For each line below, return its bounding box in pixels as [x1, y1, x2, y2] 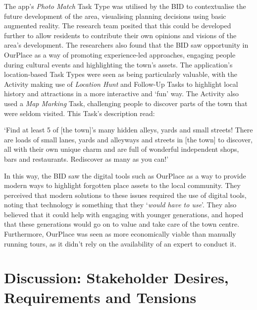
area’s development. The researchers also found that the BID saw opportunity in [4, 40, 249, 50]
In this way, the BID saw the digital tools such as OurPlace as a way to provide [4, 170, 246, 181]
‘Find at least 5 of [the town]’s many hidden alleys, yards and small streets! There [4, 124, 253, 135]
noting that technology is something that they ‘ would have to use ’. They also [4, 199, 237, 210]
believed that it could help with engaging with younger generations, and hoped [4, 209, 244, 219]
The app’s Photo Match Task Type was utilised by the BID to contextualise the [4, 1, 246, 11]
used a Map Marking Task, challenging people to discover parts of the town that [4, 98, 248, 108]
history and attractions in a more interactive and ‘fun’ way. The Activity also [4, 88, 239, 99]
